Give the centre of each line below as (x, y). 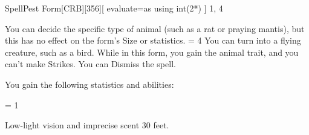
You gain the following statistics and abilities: (89, 84)
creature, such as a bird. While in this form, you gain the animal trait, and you (152, 52)
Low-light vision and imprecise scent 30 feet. (87, 125)
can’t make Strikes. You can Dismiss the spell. (90, 64)
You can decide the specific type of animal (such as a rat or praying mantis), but (155, 28)
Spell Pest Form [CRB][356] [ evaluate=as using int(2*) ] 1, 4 (114, 8)
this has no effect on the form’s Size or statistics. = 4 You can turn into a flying (153, 40)
